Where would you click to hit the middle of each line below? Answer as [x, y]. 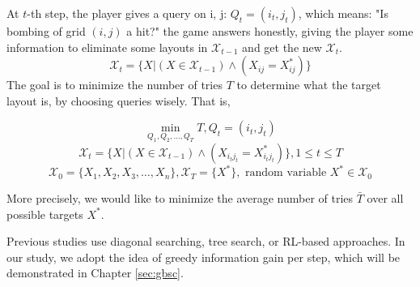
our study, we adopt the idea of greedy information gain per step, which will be [204, 257]
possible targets [45, 214]
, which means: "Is [343, 13]
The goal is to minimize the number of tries [115, 85]
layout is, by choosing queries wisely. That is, [119, 100]
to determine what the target [309, 85]
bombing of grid [46, 31]
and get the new [282, 47]
